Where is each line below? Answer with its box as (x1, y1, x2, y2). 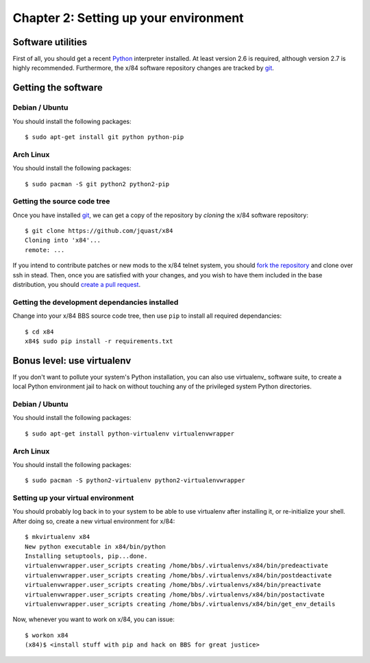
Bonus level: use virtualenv (12, 355, 132, 366)
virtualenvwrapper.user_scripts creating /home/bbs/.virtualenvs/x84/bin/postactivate (25, 590, 325, 599)
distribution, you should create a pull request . (12, 281, 140, 289)
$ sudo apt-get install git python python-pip (25, 134, 184, 140)
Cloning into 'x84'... (25, 236, 101, 245)
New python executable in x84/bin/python (25, 542, 166, 551)
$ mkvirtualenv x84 (25, 533, 90, 541)
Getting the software (12, 82, 103, 94)
